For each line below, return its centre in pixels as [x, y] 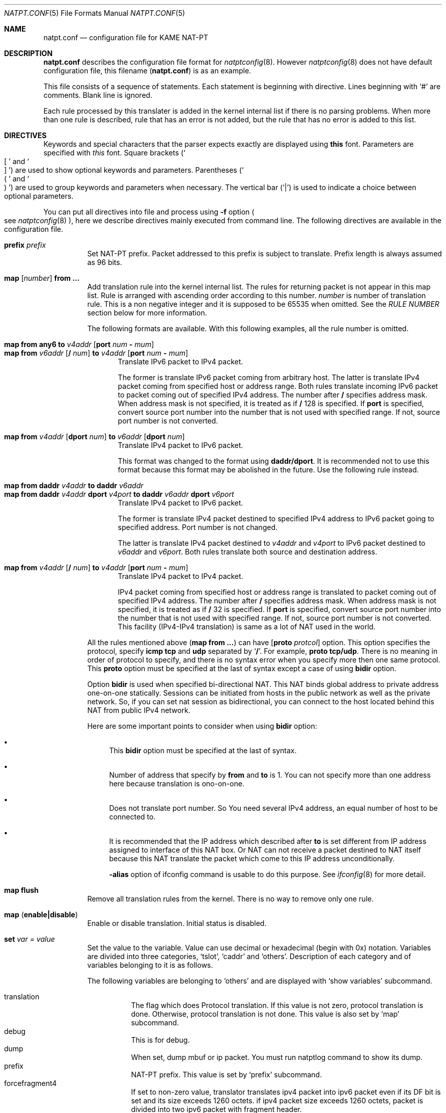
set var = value [30, 939]
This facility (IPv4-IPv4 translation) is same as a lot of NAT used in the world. [247, 627]
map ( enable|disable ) [41, 915]
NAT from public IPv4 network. [139, 710]
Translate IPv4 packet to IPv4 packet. [180, 576]
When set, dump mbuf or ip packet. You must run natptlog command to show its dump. [277, 1057]
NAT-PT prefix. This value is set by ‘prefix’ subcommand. [227, 1075]
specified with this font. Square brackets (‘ [114, 153]
